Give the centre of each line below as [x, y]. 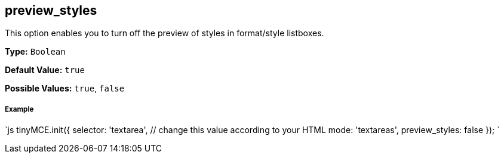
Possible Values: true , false [65, 89]
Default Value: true [45, 70]
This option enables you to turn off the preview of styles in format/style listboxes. [165, 33]
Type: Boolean [35, 52]
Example [19, 109]
